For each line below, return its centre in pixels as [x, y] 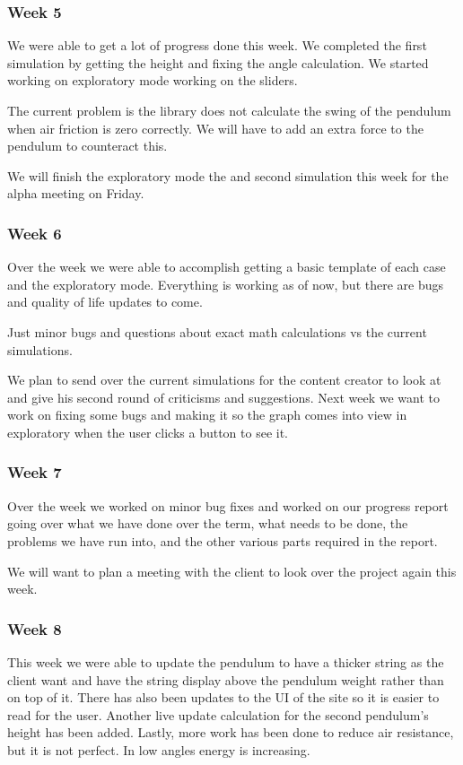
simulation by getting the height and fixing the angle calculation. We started [218, 62]
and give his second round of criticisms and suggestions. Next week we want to [224, 397]
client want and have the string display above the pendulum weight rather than [226, 679]
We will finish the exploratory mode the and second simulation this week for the [228, 175]
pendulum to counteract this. [87, 146]
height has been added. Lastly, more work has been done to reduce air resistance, [231, 732]
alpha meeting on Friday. [76, 193]
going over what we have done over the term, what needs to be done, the [208, 523]
